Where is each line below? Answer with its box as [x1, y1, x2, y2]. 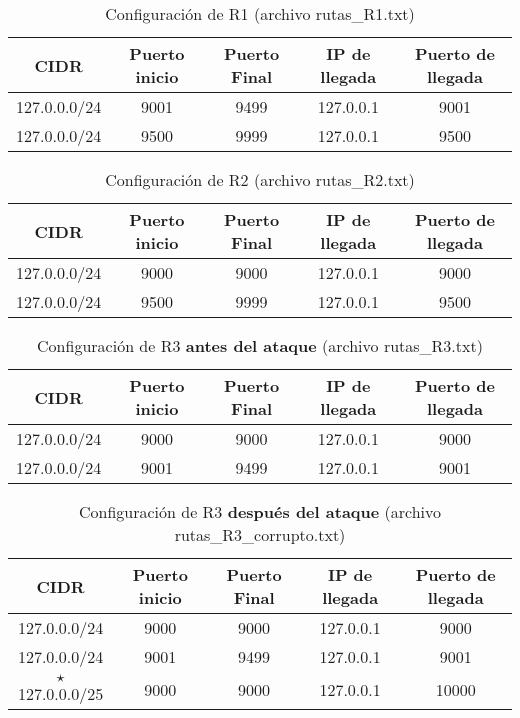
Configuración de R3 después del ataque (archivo [78, 500, 442, 523]
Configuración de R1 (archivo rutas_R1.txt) [105, 2, 415, 25]
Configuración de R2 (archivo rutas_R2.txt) [105, 168, 415, 191]
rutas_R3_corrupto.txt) [174, 523, 346, 546]
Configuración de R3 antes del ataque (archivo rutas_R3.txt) [37, 334, 483, 357]
